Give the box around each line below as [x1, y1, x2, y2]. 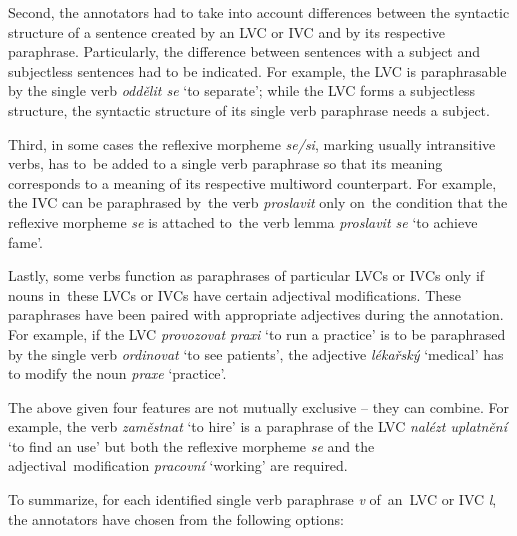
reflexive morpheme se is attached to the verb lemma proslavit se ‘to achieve [8, 211, 478, 232]
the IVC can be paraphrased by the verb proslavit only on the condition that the [8, 192, 508, 213]
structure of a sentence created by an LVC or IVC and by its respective [8, 21, 445, 42]
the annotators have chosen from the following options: [8, 508, 344, 529]
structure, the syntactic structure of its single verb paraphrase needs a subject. [8, 99, 490, 120]
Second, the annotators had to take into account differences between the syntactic [8, 2, 510, 22]
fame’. [8, 231, 43, 252]
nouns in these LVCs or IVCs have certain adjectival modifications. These [8, 284, 461, 305]
